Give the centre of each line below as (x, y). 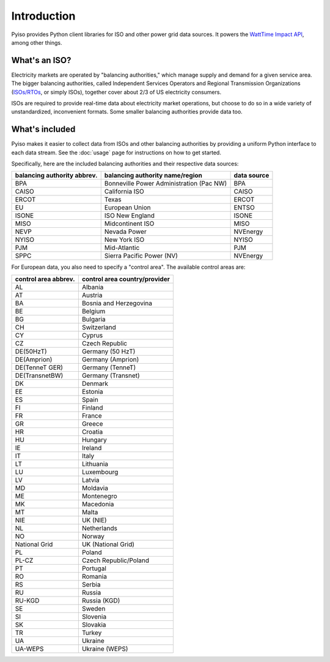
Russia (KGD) (101, 600)
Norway (93, 536)
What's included (43, 130)
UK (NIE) (94, 520)
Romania (94, 576)
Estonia (92, 391)
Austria (92, 295)
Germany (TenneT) (109, 367)
